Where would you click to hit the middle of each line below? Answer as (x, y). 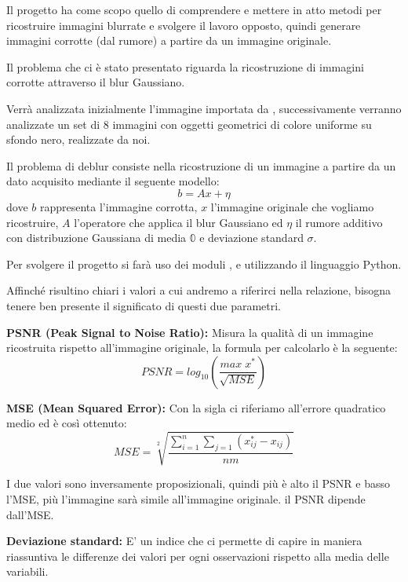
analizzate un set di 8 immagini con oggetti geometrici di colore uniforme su (189, 124)
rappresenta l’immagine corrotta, (118, 206)
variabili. (27, 571)
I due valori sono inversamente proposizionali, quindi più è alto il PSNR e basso (198, 483)
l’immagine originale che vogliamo (292, 206)
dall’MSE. (30, 514)
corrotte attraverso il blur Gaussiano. (96, 82)
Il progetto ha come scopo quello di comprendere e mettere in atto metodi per (194, 9)
